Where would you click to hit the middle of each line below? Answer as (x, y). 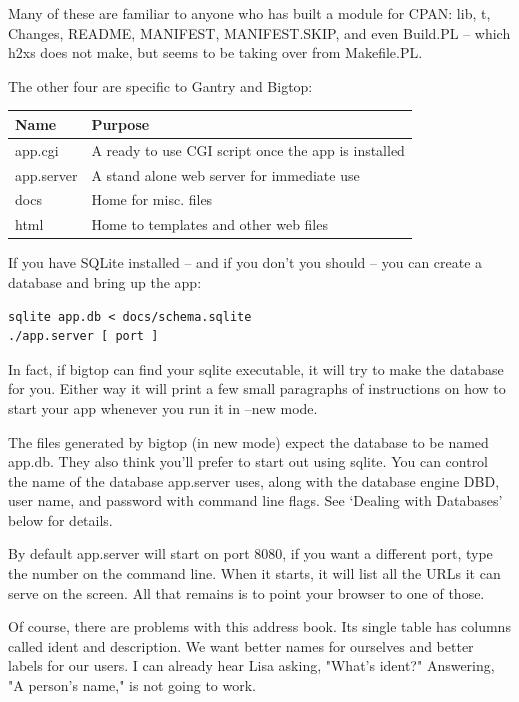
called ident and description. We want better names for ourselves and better (241, 645)
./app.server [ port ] (83, 336)
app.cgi (37, 149)
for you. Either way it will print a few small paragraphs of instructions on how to (257, 388)
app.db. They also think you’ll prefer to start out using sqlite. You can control (248, 461)
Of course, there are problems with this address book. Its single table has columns (259, 626)
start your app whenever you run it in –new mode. (163, 407)
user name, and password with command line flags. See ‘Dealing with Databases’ (255, 500)
